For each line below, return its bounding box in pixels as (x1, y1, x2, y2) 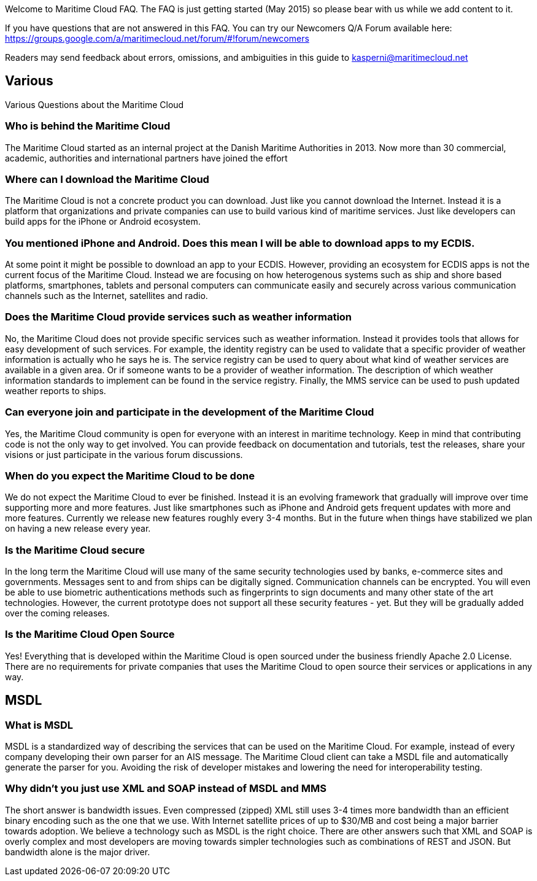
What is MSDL (5, 718, 74, 731)
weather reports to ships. (5, 385, 106, 396)
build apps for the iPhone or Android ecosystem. (5, 216, 201, 227)
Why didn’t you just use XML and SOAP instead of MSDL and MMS (5, 782, 326, 795)
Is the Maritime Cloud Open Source (5, 628, 175, 641)
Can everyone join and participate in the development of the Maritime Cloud (5, 406, 374, 419)
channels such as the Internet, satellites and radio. (5, 290, 208, 301)
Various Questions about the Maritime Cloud (5, 99, 184, 110)
